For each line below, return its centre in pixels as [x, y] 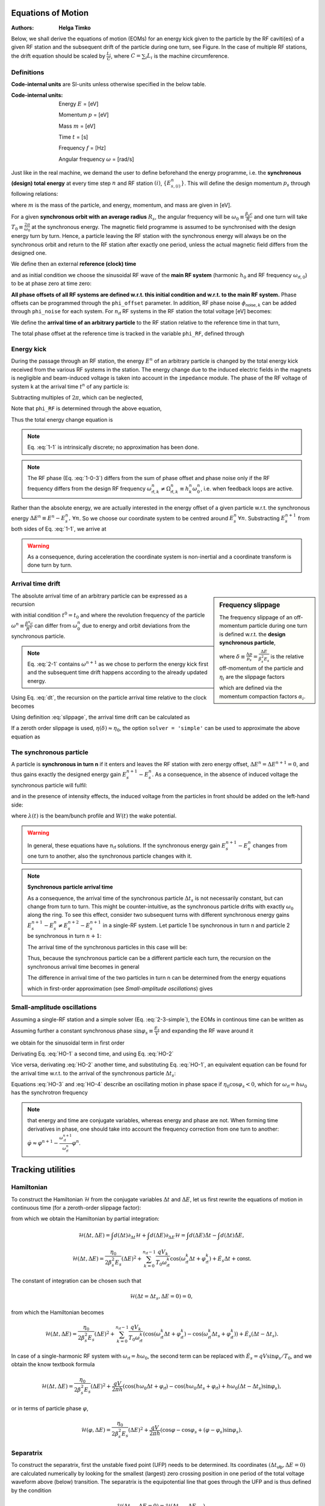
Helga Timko [75, 28]
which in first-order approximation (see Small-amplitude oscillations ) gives [120, 989]
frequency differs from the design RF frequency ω [90, 489]
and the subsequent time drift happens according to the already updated [117, 672]
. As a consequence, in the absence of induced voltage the [225, 775]
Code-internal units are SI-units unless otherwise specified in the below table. [109, 84]
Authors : [23, 28]
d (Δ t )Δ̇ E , [232, 1235]
